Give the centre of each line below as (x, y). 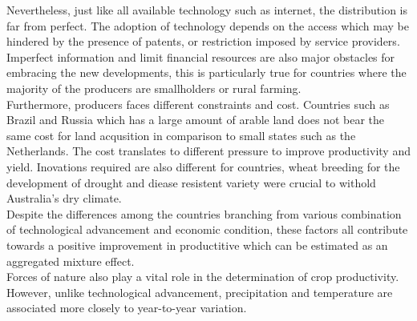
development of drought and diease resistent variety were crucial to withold (191, 182)
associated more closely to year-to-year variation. (127, 308)
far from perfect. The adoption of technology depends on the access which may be (208, 25)
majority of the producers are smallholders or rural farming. (154, 88)
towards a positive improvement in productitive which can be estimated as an (197, 245)
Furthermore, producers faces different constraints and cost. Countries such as (198, 104)
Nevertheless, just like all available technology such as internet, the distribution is (207, 10)
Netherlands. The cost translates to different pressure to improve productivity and (208, 151)
